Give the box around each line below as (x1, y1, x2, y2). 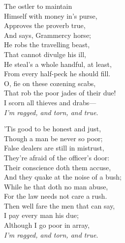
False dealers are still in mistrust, (4, 143, 104, 153)
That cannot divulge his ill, (4, 49, 86, 59)
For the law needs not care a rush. (4, 191, 107, 201)
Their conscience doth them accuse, (4, 162, 111, 172)
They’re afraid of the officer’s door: (4, 152, 110, 162)
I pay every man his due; (4, 210, 79, 220)
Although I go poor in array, (4, 220, 90, 230)
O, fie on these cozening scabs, (4, 78, 96, 88)
